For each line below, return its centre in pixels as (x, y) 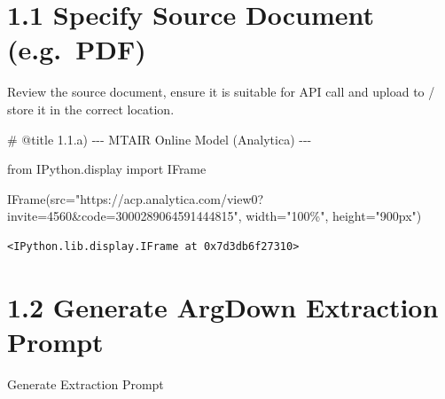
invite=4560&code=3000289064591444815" (123, 216)
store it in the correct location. (91, 109)
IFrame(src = (41, 198)
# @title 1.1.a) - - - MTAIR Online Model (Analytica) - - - (160, 139)
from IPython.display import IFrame (107, 169)
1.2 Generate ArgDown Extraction (223, 306)
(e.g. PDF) (77, 49)
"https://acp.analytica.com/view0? (169, 198)
